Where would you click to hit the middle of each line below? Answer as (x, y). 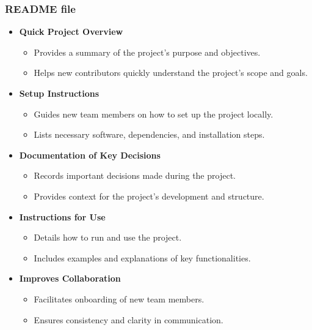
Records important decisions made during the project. (135, 175)
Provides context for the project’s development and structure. (149, 196)
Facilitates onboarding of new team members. (119, 298)
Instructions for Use (62, 216)
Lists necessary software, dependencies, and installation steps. (149, 134)
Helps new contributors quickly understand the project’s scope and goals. (171, 73)
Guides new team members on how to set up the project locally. (154, 114)
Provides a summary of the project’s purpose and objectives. (147, 52)
